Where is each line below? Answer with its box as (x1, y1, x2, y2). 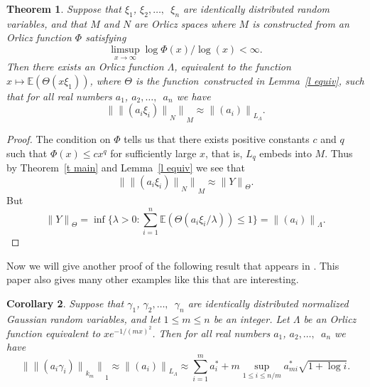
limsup (111, 44, 140, 55)
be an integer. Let (213, 311, 290, 326)
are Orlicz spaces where (134, 16, 236, 31)
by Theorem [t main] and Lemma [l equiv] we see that (6, 160, 245, 175)
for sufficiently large (110, 145, 197, 160)
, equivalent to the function (174, 59, 291, 74)
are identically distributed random (183, 1, 330, 16)
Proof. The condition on (6, 131, 111, 146)
